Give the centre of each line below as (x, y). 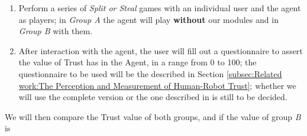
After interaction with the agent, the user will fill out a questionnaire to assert (161, 50)
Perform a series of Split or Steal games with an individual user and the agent (160, 8)
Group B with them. (56, 31)
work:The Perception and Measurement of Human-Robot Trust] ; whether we (157, 85)
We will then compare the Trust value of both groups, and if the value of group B (153, 116)
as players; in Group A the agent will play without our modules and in (148, 19)
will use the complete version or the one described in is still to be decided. (153, 97)
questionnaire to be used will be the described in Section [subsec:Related (150, 73)
